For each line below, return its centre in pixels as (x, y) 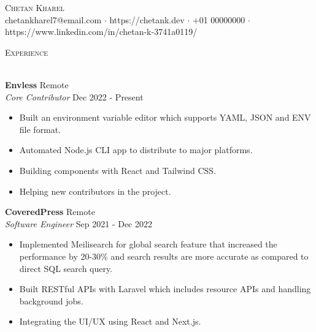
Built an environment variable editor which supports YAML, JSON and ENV (165, 117)
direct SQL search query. (66, 268)
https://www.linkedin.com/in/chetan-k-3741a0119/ (101, 32)
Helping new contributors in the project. (95, 191)
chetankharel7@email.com (53, 19)
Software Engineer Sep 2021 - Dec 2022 (79, 223)
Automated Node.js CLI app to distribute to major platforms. (136, 150)
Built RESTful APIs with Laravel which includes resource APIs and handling (165, 289)
